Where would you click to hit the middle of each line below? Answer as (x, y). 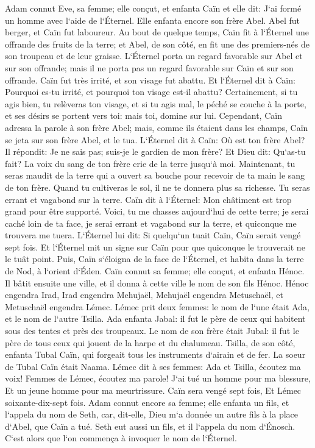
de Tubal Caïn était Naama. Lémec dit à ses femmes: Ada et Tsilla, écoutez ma (153, 366)
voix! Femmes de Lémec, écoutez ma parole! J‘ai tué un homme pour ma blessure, (158, 378)
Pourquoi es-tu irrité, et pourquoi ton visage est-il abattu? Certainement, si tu (151, 92)
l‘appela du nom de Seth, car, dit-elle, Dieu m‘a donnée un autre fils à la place (152, 414)
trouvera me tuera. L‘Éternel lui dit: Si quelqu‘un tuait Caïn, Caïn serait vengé (153, 235)
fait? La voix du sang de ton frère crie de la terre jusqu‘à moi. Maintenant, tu (150, 163)
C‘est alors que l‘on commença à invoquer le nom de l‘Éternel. (121, 438)
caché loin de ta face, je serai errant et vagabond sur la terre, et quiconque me (151, 223)
